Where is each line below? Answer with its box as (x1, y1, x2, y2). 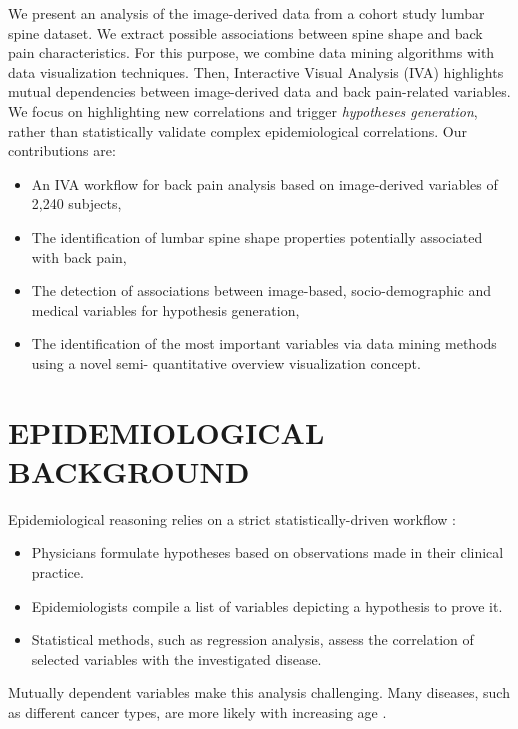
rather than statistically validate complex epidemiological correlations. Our (8, 120, 467, 141)
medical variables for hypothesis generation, (31, 299, 300, 320)
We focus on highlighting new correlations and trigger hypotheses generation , (8, 100, 478, 121)
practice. (31, 562, 84, 582)
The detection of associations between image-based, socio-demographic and (31, 280, 492, 301)
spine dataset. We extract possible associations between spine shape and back (8, 22, 483, 43)
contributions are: (8, 140, 116, 161)
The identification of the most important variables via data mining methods (31, 333, 497, 354)
